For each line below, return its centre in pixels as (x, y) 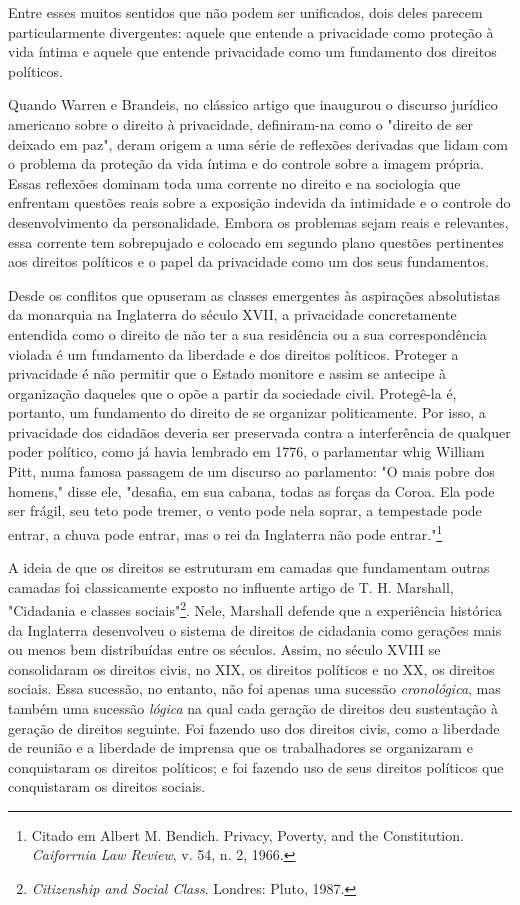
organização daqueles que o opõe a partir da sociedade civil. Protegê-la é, (232, 392)
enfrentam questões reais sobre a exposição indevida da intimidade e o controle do (259, 202)
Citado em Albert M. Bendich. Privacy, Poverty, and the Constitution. (247, 834)
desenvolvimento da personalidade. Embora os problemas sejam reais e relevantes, (258, 221)
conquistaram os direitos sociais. (107, 786)
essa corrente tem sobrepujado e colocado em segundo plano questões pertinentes (256, 241)
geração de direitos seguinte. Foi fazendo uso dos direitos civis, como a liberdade (254, 727)
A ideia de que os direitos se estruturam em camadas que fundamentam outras (249, 567)
